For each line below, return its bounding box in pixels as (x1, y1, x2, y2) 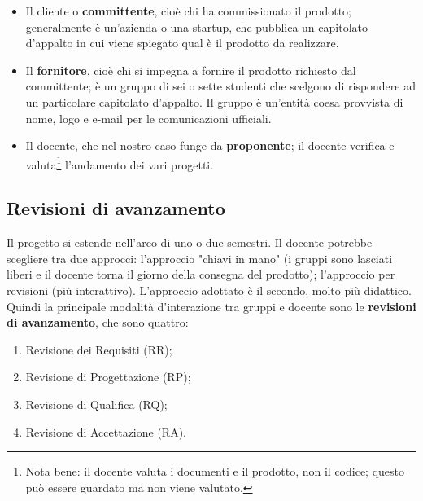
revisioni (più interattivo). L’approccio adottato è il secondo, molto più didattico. (7, 281, 412, 298)
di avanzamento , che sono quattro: (7, 314, 189, 331)
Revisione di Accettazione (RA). (25, 423, 187, 440)
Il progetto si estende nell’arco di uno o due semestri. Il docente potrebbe (7, 234, 373, 251)
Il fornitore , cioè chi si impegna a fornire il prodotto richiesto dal (25, 61, 356, 78)
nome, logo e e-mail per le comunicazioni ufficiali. (25, 109, 272, 126)
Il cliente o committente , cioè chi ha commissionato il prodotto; (25, 2, 351, 19)
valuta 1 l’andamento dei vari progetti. (25, 153, 214, 173)
